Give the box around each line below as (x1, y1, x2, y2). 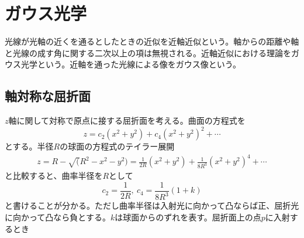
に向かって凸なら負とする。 (5, 210, 110, 223)
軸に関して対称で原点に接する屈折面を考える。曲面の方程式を (8, 114, 246, 127)
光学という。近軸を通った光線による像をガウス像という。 (20, 58, 241, 70)
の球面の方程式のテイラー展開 (60, 140, 175, 152)
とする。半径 (5, 140, 54, 152)
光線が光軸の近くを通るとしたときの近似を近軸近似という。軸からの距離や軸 (5, 35, 299, 47)
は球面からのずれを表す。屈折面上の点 (115, 210, 261, 223)
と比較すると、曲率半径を (5, 169, 103, 182)
